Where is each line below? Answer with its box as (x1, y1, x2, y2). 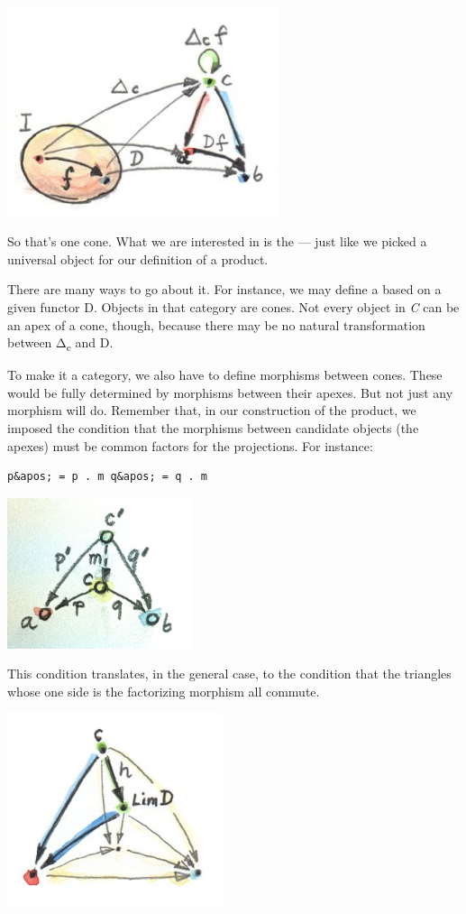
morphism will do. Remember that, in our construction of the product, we (7, 401, 416, 420)
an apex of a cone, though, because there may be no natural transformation (7, 315, 425, 334)
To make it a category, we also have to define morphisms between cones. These (7, 365, 443, 384)
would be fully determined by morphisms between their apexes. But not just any (7, 383, 453, 402)
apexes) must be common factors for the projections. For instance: (7, 436, 373, 455)
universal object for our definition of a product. (7, 249, 269, 268)
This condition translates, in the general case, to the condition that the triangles (7, 664, 452, 683)
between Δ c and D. (7, 333, 114, 354)
